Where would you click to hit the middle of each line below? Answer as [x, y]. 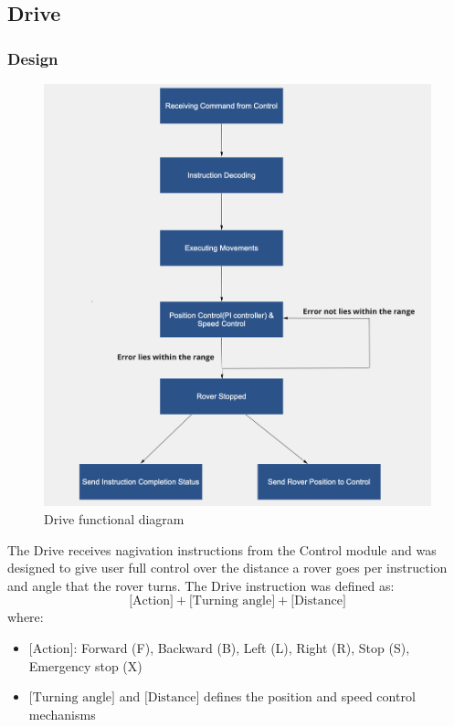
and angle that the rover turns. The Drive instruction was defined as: [201, 585]
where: [26, 617]
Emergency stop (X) [85, 665]
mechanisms [62, 714]
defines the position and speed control [310, 696]
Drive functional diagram [114, 518]
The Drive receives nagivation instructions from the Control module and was [222, 549]
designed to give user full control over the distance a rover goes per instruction [227, 568]
